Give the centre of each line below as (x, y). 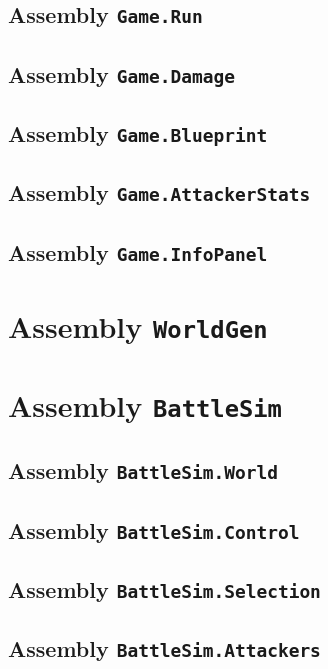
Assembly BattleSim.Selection (164, 588)
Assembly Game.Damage (121, 73)
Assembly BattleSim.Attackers (164, 648)
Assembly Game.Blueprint (138, 133)
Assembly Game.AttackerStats (159, 192)
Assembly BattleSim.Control (154, 529)
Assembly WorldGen (138, 325)
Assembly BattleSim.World (143, 470)
